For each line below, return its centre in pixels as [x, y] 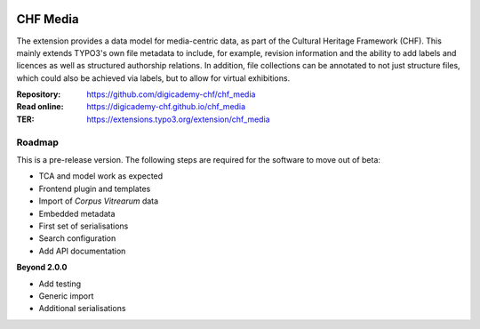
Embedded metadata [77, 213]
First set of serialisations [84, 226]
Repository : [39, 94]
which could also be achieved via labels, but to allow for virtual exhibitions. [153, 78]
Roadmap [38, 142]
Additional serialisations [82, 309]
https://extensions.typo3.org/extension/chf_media [178, 119]
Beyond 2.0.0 [42, 268]
